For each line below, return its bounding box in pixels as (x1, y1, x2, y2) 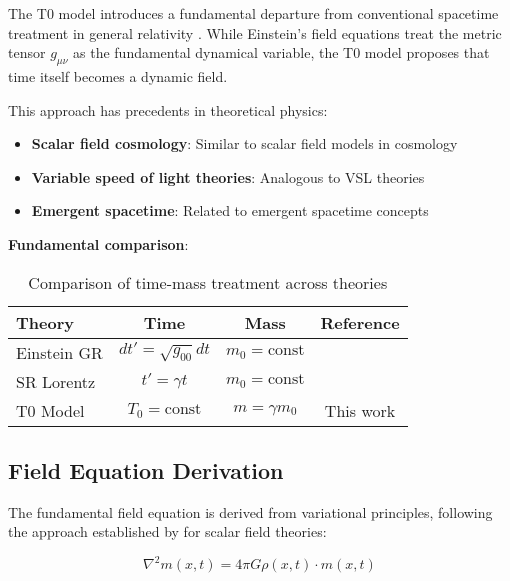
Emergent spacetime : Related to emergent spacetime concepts (31, 200, 429, 221)
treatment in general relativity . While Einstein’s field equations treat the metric (8, 22, 502, 43)
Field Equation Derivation (8, 454, 284, 485)
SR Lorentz (16, 369, 96, 393)
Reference (320, 310, 400, 334)
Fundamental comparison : (8, 233, 189, 254)
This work (324, 398, 396, 422)
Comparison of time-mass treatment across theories (28, 270, 388, 294)
